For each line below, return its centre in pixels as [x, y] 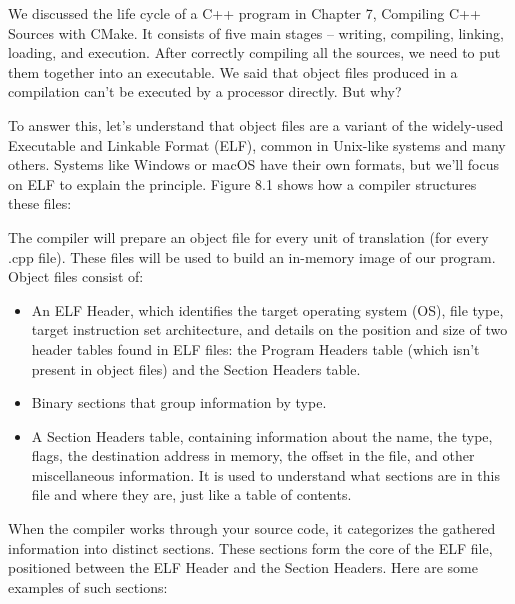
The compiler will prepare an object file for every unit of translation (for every [248, 236]
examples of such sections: [88, 586]
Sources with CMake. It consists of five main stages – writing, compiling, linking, [256, 32]
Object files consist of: [76, 276]
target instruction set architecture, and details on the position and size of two [269, 329]
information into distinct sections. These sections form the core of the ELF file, [250, 547]
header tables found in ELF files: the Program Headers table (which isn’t [255, 348]
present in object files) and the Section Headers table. [196, 368]
